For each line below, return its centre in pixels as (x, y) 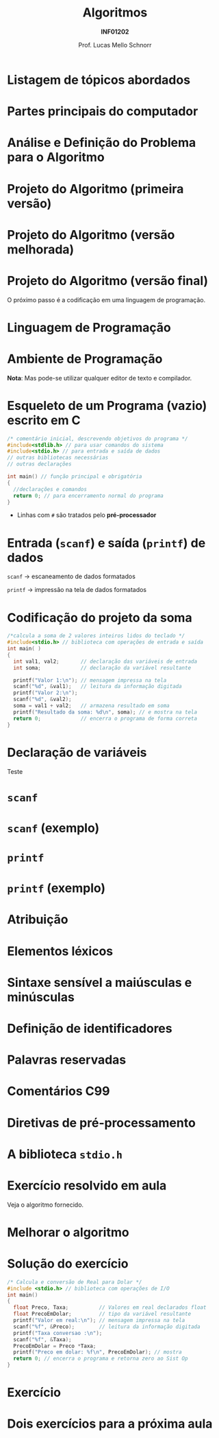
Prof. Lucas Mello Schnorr (115, 45)
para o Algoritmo (56, 158)
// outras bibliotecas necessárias (58, 458)
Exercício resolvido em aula (87, 1185)
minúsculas (41, 997)
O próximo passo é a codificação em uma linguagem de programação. (106, 299)
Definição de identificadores (90, 1029)
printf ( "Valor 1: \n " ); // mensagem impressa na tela (90, 680)
